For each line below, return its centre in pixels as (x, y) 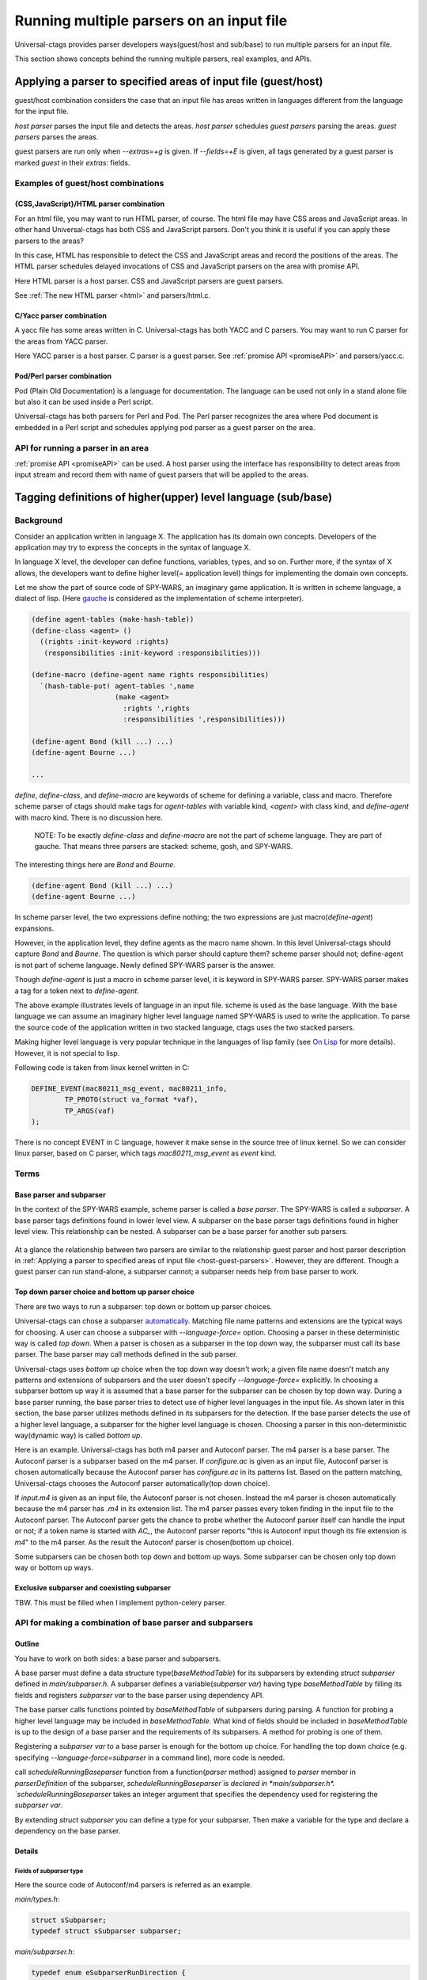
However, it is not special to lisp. (67, 1053)
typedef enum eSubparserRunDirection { (108, 1973)
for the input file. (42, 112)
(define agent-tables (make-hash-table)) (113, 619)
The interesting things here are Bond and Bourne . (95, 864)
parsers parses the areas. (57, 137)
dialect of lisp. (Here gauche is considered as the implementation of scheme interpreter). (159, 599)
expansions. (34, 928)
